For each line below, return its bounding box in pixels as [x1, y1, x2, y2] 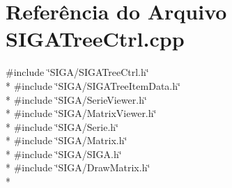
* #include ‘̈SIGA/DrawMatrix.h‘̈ [6, 160, 150, 175]
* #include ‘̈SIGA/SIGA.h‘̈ [6, 146, 122, 161]
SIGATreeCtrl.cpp [6, 24, 185, 53]
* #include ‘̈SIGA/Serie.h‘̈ [6, 119, 118, 134]
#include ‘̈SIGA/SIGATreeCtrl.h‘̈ [6, 65, 149, 79]
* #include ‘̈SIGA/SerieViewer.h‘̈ [6, 92, 147, 107]
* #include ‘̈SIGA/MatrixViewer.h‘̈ [6, 106, 157, 120]
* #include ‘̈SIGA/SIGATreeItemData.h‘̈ [6, 78, 180, 93]
